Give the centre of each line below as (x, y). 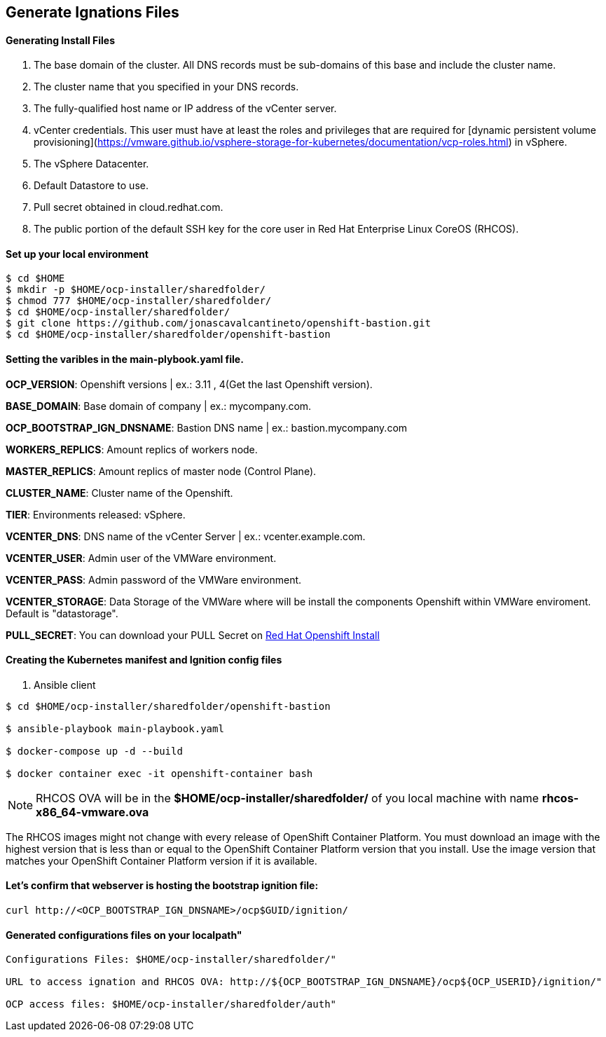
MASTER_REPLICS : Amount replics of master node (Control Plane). (161, 471)
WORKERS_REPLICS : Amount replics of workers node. (132, 449)
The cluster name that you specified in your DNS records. (166, 87)
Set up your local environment (77, 254)
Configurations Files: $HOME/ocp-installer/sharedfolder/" (171, 960)
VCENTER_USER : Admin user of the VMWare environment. (141, 558)
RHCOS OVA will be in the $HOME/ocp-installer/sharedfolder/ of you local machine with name (288, 798)
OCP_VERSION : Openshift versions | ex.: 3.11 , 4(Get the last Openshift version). (189, 384)
